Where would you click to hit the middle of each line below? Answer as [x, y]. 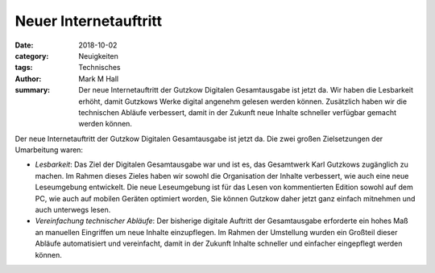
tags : [24, 68]
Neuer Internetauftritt [89, 21]
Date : [24, 45]
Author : [28, 79]
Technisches [99, 68]
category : [32, 56]
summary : [33, 90]
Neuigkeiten [98, 56]
